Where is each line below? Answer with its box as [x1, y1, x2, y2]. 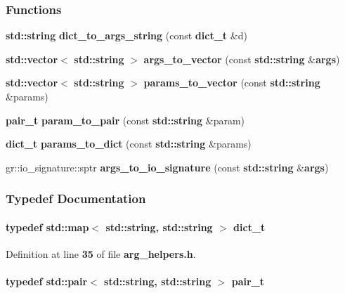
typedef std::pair [6, 274, 88, 289]
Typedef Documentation [6, 190, 146, 207]
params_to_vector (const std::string [143, 75, 320, 90]
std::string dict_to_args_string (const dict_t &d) [6, 28, 247, 43]
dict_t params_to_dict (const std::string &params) [6, 136, 252, 151]
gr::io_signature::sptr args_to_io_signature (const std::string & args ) [6, 159, 329, 174]
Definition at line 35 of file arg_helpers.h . [6, 247, 196, 261]
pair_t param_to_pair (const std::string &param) [6, 112, 245, 127]
